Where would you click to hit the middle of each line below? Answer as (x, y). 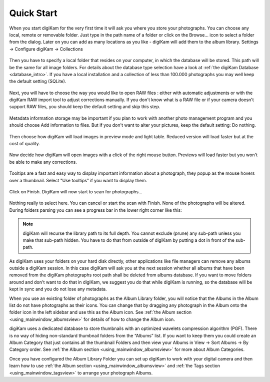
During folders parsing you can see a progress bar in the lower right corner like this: (95, 210)
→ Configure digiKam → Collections (46, 49)
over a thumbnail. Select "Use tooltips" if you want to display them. (78, 180)
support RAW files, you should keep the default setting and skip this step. (85, 107)
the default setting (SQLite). (38, 81)
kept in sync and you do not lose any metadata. (58, 289)
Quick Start (33, 13)
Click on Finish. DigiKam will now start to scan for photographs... (76, 192)
